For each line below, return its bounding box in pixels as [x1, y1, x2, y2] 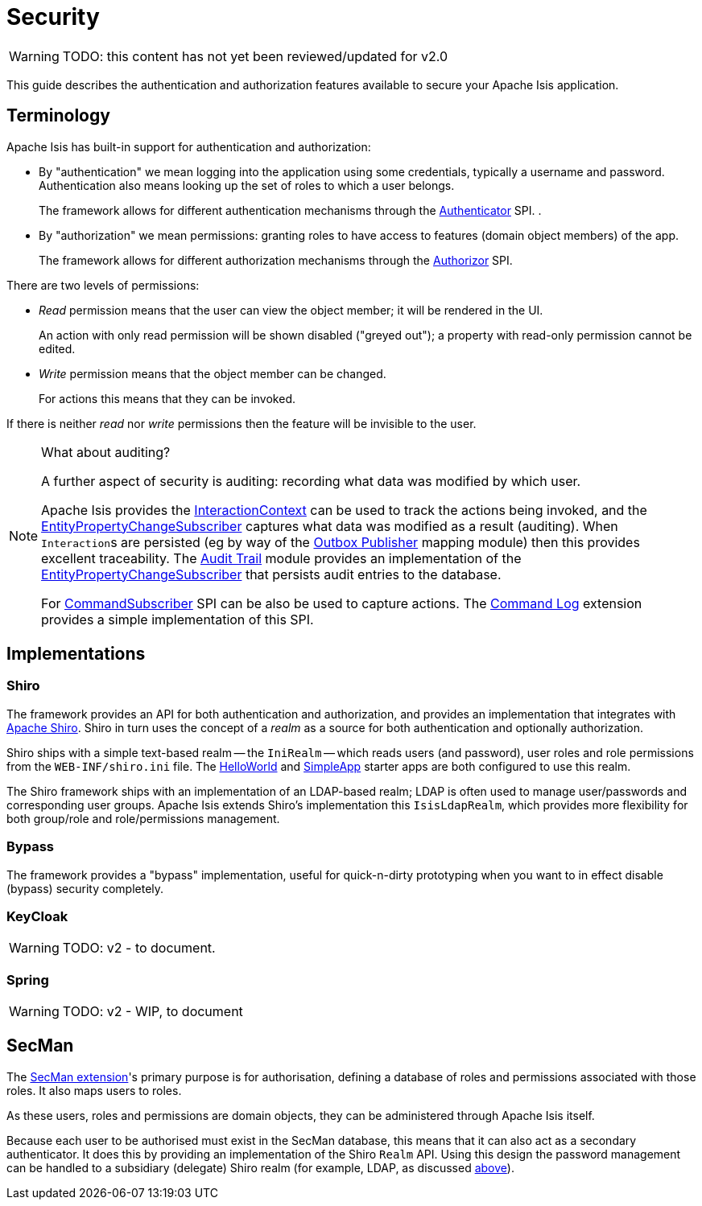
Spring [6, 971, 49, 988]
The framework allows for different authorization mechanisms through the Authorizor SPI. [39, 253, 513, 267]
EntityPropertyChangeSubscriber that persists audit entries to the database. [41, 566, 502, 582]
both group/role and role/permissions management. [6, 811, 280, 825]
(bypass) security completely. [6, 881, 164, 895]
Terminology [6, 105, 110, 126]
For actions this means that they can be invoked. [39, 391, 295, 405]
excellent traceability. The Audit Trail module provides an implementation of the [41, 549, 522, 566]
